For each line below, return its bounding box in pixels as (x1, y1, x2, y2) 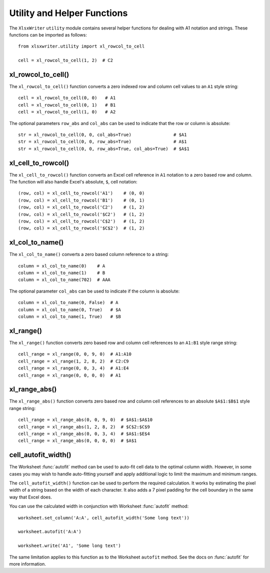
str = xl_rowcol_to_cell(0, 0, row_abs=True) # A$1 (18, 139, 187, 144)
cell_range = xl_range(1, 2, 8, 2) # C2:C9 (18, 358, 129, 364)
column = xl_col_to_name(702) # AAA (18, 277, 111, 282)
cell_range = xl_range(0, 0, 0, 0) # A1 (18, 372, 121, 378)
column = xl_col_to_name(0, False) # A (18, 300, 118, 305)
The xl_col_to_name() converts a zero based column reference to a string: (9, 251, 169, 257)
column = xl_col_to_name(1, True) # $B (18, 314, 121, 319)
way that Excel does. (9, 494, 52, 500)
